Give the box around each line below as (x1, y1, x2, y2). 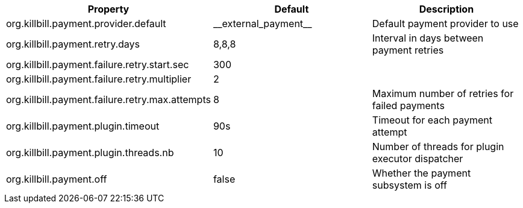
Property (87, 3, 130, 15)
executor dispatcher (372, 153, 463, 165)
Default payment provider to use (372, 17, 519, 30)
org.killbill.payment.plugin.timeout (6, 120, 160, 132)
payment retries (372, 44, 444, 56)
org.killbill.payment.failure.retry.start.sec (6, 58, 189, 71)
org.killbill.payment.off (6, 173, 107, 185)
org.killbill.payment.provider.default (6, 17, 166, 30)
